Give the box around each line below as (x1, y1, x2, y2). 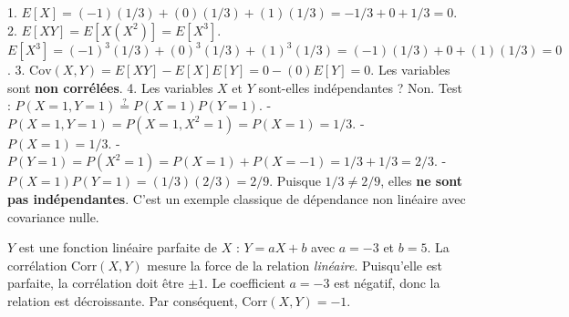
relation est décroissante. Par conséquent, (7, 291, 238, 311)
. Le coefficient (204, 273, 285, 292)
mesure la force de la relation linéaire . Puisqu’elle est (147, 255, 442, 274)
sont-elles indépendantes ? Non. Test (258, 77, 462, 97)
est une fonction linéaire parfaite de (18, 238, 217, 257)
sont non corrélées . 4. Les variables (7, 77, 213, 97)
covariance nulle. (7, 207, 99, 226)
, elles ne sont (380, 171, 463, 190)
